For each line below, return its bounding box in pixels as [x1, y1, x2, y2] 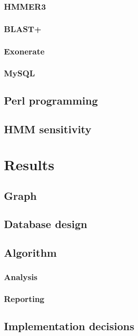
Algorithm [4, 245, 57, 260]
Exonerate [4, 45, 45, 57]
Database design [4, 216, 87, 231]
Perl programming [4, 92, 98, 107]
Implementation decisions [4, 318, 135, 333]
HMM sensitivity [4, 121, 92, 136]
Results [4, 155, 54, 175]
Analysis [4, 270, 38, 283]
